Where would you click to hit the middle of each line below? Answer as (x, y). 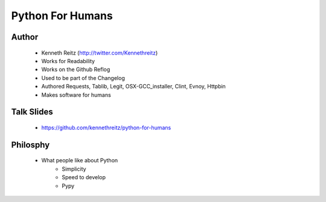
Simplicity (74, 169)
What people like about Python (80, 161)
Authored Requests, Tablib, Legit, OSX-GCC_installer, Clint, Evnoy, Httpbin (133, 87)
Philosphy (30, 145)
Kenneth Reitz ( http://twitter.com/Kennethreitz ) (100, 53)
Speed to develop (84, 177)
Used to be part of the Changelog (83, 78)
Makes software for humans (76, 95)
